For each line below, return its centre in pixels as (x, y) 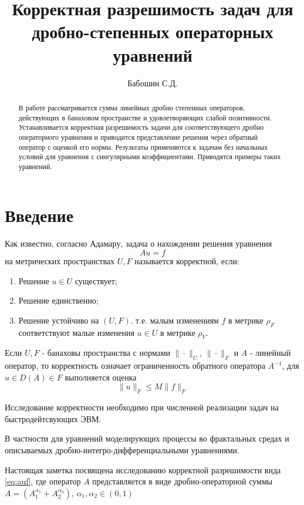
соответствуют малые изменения (76, 332)
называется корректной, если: (187, 261)
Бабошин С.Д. (153, 83)
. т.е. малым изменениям (175, 320)
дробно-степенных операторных (153, 31)
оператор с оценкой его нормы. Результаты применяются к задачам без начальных (143, 147)
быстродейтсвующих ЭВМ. (53, 418)
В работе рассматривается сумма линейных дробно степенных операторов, (132, 107)
